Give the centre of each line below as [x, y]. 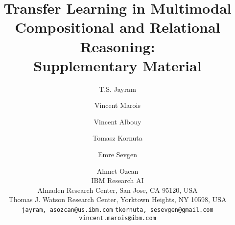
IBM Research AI [117, 180]
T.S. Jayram [117, 89]
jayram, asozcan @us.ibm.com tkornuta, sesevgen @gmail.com [117, 210]
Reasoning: [117, 46]
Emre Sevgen [117, 154]
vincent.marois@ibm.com [117, 218]
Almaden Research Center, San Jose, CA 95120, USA [117, 190]
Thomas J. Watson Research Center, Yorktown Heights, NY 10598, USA [117, 199]
